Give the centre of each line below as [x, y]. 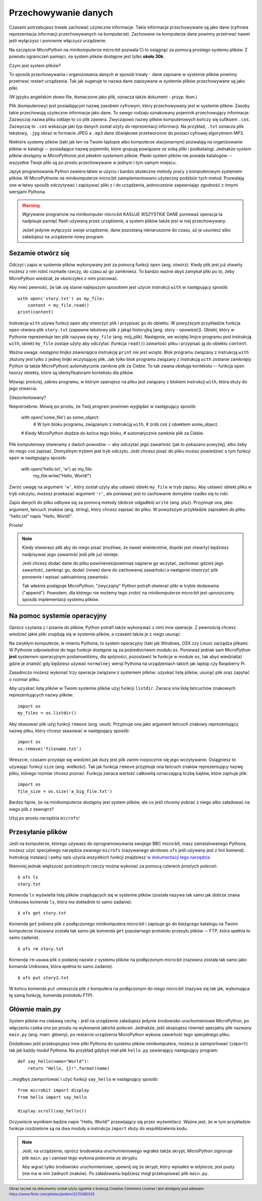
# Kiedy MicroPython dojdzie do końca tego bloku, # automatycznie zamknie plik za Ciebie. [113, 433]
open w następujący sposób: [38, 458]
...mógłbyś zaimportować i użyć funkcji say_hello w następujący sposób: [84, 1079]
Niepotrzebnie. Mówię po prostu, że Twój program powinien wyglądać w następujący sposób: [103, 407]
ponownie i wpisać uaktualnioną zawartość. [66, 577]
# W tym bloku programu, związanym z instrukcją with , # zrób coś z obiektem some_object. [126, 424]
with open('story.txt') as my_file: [61, 298]
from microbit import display [54, 1090]
